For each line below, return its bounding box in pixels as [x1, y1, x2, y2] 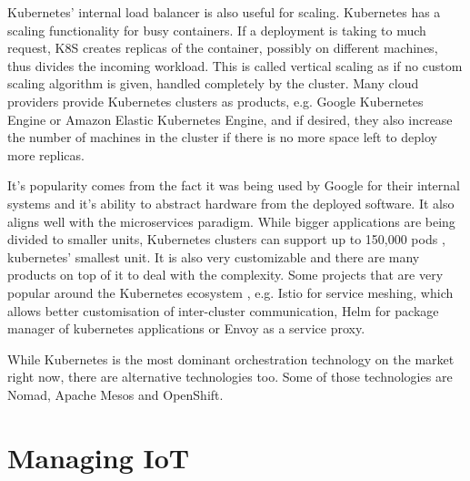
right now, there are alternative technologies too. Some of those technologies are [7, 367, 453, 386]
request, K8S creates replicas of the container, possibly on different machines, [7, 38, 438, 57]
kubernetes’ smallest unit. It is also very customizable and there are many [7, 247, 420, 266]
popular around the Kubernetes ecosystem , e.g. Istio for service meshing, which [7, 282, 454, 302]
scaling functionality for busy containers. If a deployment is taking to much [7, 20, 426, 39]
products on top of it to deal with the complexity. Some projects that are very [7, 265, 444, 284]
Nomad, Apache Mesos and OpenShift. [7, 384, 224, 404]
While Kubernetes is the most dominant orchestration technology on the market [7, 349, 455, 368]
